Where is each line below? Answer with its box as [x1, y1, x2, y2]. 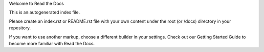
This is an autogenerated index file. [9, 10, 80, 15]
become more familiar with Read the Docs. [9, 40, 95, 46]
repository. [9, 25, 31, 31]
